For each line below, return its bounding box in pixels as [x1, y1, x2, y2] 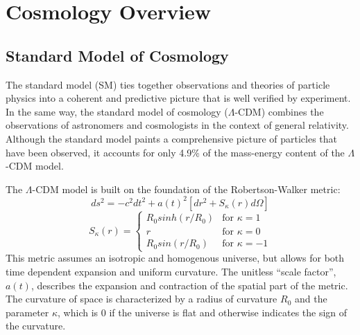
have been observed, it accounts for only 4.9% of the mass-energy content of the [6, 145, 345, 159]
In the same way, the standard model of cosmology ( [6, 104, 228, 118]
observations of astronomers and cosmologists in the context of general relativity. [6, 118, 349, 132]
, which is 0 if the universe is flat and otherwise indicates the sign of [58, 305, 348, 319]
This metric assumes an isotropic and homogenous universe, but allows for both [6, 251, 345, 265]
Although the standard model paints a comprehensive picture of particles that [6, 131, 338, 145]
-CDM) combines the [234, 104, 324, 118]
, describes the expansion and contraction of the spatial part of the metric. [31, 278, 348, 292]
